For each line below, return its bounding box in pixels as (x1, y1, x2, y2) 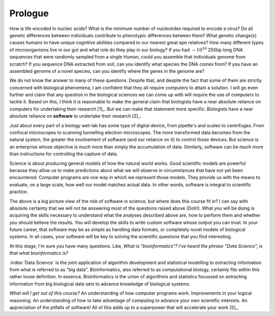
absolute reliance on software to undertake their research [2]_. (9, 113, 142, 119)
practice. (9, 189, 28, 195)
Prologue (9, 8, 49, 19)
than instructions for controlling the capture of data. (9, 151, 118, 157)
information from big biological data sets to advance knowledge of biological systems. (9, 280, 190, 287)
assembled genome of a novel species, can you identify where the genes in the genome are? (9, 68, 205, 74)
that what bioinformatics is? (9, 250, 68, 256)
